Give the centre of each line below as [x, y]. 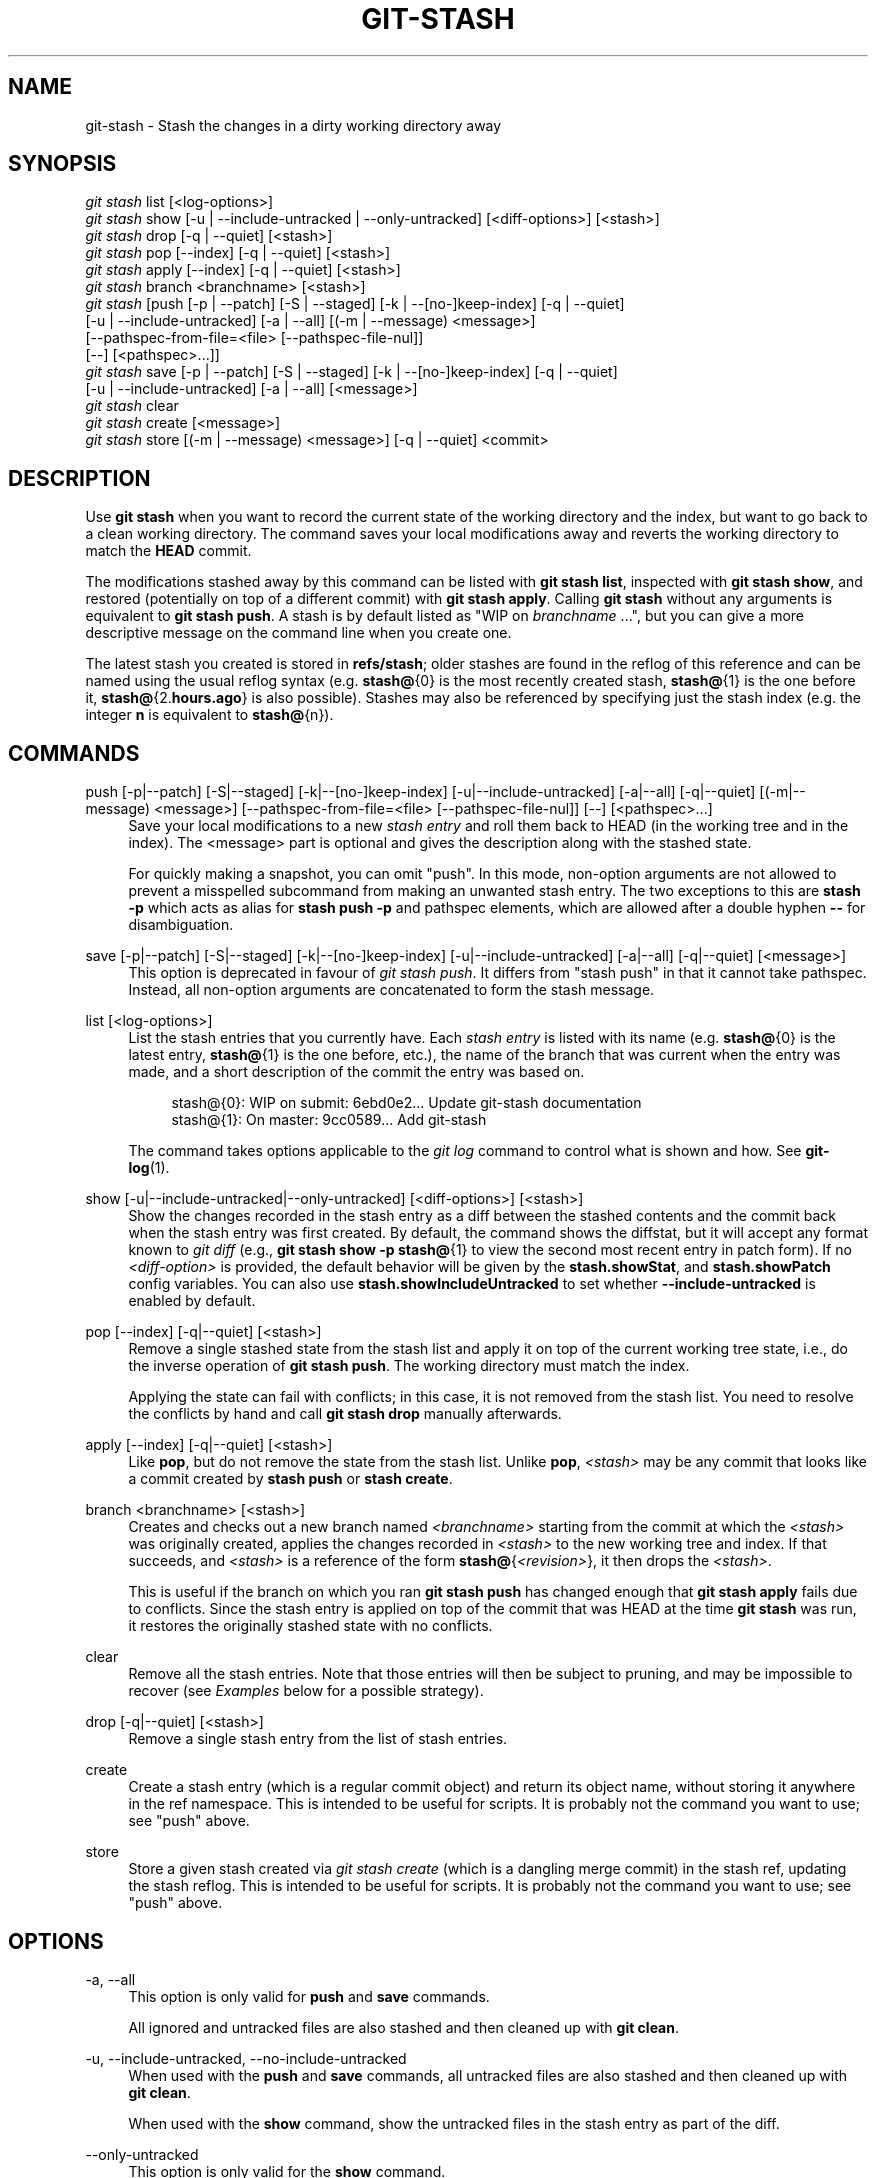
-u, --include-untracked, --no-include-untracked [246, 2058]
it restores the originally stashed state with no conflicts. [310, 1626]
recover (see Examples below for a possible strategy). [306, 1691]
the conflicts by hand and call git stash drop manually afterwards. [345, 1414]
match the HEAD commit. [168, 551]
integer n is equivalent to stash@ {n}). [209, 715]
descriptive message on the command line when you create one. [298, 633]
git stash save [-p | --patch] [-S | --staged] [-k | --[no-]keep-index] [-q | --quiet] [351, 372]
